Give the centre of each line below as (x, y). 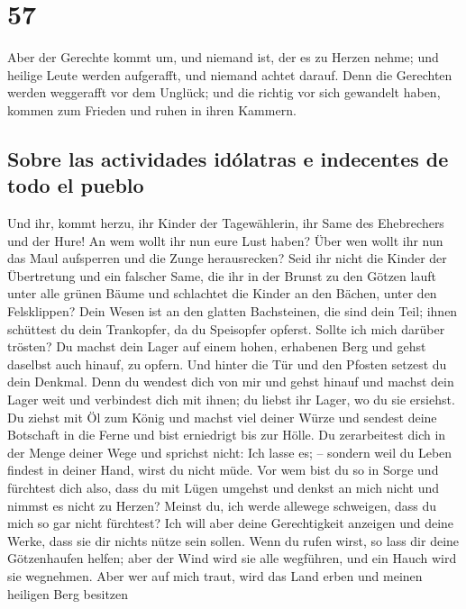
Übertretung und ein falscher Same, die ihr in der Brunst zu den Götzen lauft (222, 275)
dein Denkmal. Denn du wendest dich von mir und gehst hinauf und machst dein (231, 382)
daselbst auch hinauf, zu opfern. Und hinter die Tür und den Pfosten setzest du (227, 364)
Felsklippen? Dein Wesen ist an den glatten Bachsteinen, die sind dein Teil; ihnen (233, 311)
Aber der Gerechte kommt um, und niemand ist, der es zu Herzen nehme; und (223, 57)
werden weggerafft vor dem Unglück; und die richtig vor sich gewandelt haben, (224, 92)
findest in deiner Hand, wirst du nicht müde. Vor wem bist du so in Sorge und (223, 470)
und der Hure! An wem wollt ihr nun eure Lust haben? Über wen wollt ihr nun (225, 240)
